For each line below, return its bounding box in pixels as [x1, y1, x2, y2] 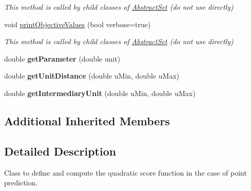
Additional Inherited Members [4, 112, 170, 128]
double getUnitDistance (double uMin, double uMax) [4, 70, 180, 81]
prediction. [4, 177, 38, 188]
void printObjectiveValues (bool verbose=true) [4, 18, 151, 29]
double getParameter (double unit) [4, 53, 121, 64]
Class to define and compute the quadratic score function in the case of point [4, 167, 247, 178]
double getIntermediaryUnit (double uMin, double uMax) [4, 87, 196, 98]
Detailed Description [4, 143, 117, 159]
